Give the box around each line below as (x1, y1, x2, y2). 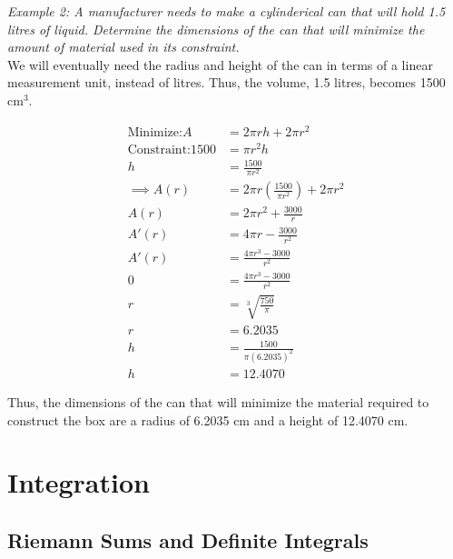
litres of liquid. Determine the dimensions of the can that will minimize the (7, 19, 425, 38)
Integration (7, 464, 150, 501)
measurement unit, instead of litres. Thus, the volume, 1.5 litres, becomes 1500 (7, 73, 446, 92)
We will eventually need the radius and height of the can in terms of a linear (7, 55, 433, 74)
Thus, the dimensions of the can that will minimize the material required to (7, 393, 429, 412)
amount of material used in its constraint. (7, 37, 240, 56)
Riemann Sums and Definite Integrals (7, 526, 369, 554)
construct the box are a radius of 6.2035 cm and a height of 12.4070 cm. (7, 410, 409, 429)
